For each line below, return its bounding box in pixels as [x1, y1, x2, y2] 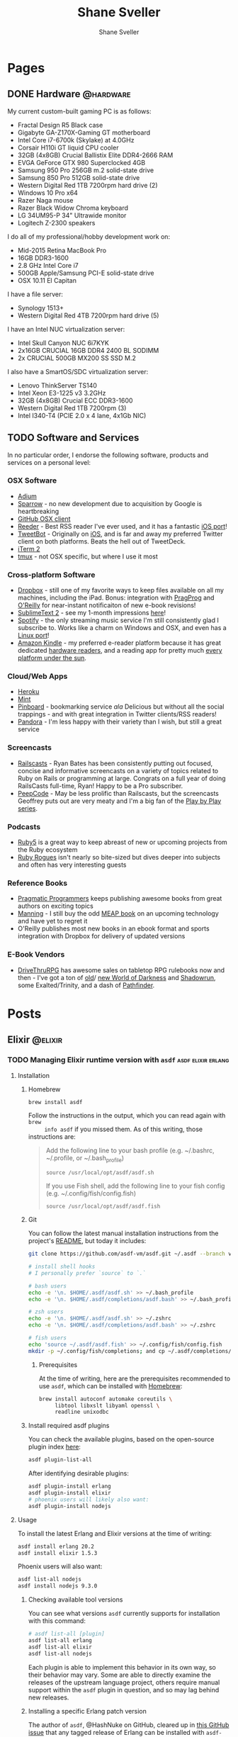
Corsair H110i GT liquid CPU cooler [17, 143, 119, 152]
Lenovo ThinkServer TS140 [17, 381, 98, 390]
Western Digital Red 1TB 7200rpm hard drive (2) [17, 181, 158, 189]
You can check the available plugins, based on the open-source [28, 1435, 215, 1444]
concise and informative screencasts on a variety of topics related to [17, 766, 218, 775]
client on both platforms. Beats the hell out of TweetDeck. [17, 536, 186, 546]
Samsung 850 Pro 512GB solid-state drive [17, 173, 140, 181]
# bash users [28, 1282, 67, 1290]
